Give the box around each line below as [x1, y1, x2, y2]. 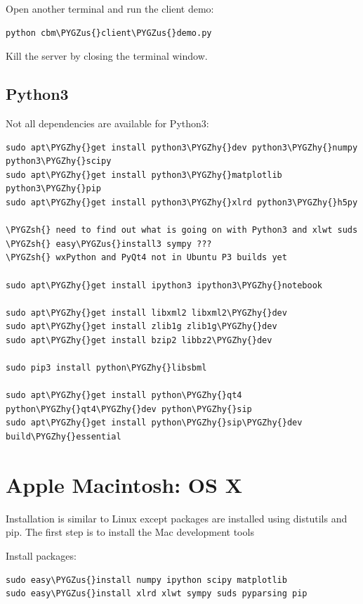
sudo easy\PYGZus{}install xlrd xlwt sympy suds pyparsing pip [6, 589, 308, 599]
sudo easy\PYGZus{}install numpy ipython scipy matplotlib [6, 574, 287, 585]
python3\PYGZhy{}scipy [6, 156, 112, 167]
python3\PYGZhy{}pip [6, 184, 102, 194]
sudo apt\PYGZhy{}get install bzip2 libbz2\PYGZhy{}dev [6, 335, 272, 345]
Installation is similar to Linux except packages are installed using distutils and [6, 510, 348, 525]
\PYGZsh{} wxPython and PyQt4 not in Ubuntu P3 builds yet [6, 252, 287, 263]
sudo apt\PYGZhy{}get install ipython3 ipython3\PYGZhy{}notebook [6, 280, 323, 290]
